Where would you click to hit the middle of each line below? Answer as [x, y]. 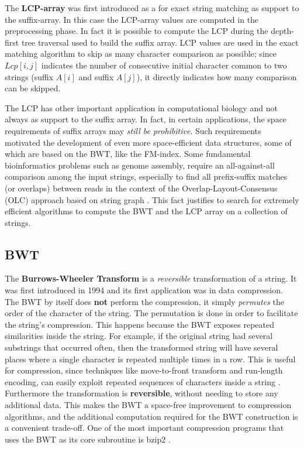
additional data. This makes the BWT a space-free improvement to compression [148, 405]
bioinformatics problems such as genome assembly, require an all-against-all [140, 165]
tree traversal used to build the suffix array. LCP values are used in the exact [160, 42]
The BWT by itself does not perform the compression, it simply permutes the [144, 301]
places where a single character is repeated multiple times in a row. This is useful [150, 359]
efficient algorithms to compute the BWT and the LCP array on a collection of [146, 211]
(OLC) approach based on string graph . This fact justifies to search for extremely [152, 199]
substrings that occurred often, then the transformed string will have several [141, 347]
